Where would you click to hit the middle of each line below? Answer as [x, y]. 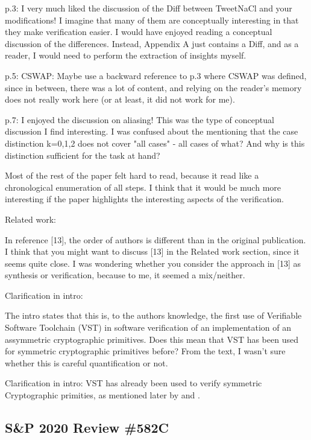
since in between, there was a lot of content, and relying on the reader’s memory [153, 87]
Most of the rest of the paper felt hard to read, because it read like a [132, 175]
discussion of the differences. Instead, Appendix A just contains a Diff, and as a [152, 43]
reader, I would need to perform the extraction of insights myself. [126, 55]
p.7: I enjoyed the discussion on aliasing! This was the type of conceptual [140, 119]
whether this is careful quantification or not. [86, 362]
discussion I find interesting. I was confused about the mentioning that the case [152, 131]
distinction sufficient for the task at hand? [83, 155]
